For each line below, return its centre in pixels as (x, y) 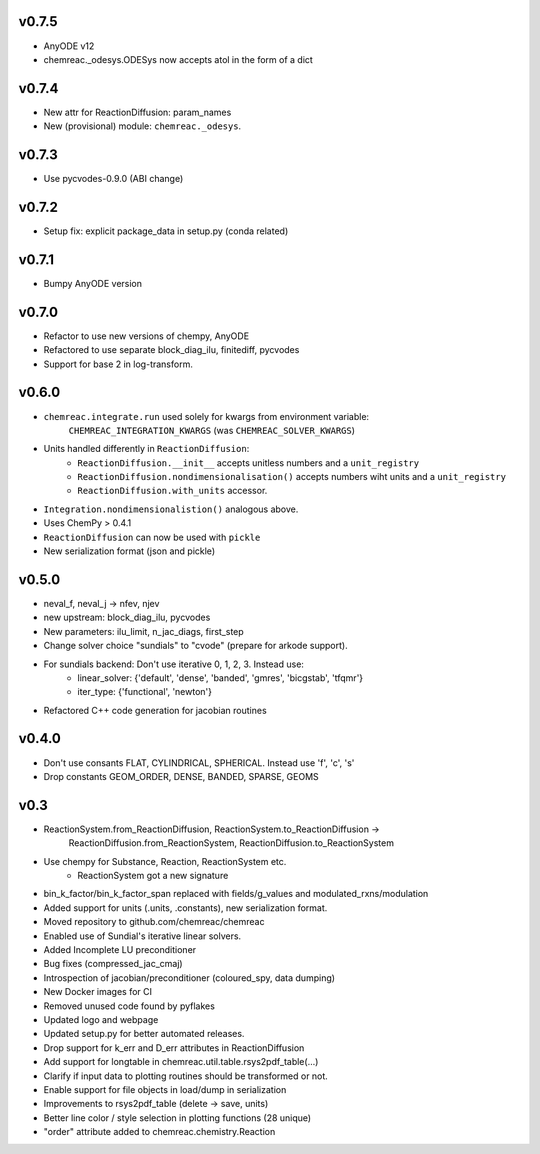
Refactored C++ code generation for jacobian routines (155, 710)
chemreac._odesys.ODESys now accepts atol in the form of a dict (178, 59)
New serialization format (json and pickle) (129, 551)
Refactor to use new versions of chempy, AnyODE (146, 336)
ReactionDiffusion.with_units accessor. (172, 491)
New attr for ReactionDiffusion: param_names (137, 112)
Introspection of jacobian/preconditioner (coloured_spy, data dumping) (189, 977)
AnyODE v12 (69, 46)
